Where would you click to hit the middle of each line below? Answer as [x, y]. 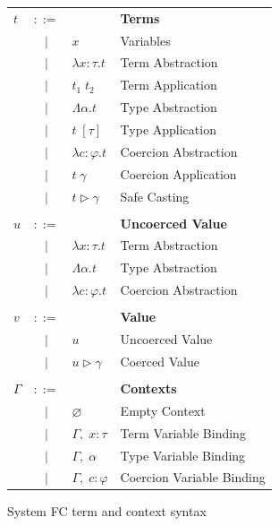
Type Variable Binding [183, 455]
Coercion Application [178, 173]
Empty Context [163, 410]
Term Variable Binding [183, 432]
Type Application [168, 129]
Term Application [169, 85]
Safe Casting [155, 196]
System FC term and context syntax [107, 511]
